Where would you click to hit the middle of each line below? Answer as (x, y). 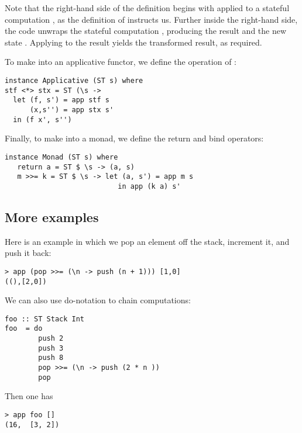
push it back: (28, 253)
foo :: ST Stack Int (45, 319)
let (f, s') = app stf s (61, 100)
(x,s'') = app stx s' (72, 110)
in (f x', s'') (42, 119)
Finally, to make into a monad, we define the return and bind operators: (134, 138)
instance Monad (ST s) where (61, 157)
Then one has (29, 396)
